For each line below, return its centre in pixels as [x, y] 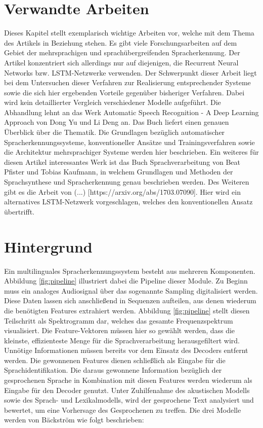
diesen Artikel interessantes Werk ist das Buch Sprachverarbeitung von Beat [122, 162]
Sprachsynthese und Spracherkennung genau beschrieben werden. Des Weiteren [127, 182]
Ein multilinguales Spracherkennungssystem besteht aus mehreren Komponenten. [130, 271]
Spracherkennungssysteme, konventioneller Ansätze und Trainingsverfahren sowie [129, 142]
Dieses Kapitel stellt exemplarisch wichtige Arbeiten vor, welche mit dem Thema [129, 33]
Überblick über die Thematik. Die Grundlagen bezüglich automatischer [115, 132]
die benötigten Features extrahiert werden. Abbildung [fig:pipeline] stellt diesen [127, 310]
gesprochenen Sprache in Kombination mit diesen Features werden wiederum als [128, 380]
